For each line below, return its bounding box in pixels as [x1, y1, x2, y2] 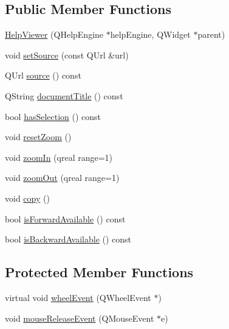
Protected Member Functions [5, 263, 194, 281]
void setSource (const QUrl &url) [5, 48, 129, 61]
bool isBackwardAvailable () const [5, 233, 132, 246]
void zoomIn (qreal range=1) [5, 150, 113, 163]
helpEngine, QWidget [110, 28, 191, 41]
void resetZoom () [5, 130, 72, 143]
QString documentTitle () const [5, 89, 123, 102]
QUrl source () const [5, 69, 81, 82]
